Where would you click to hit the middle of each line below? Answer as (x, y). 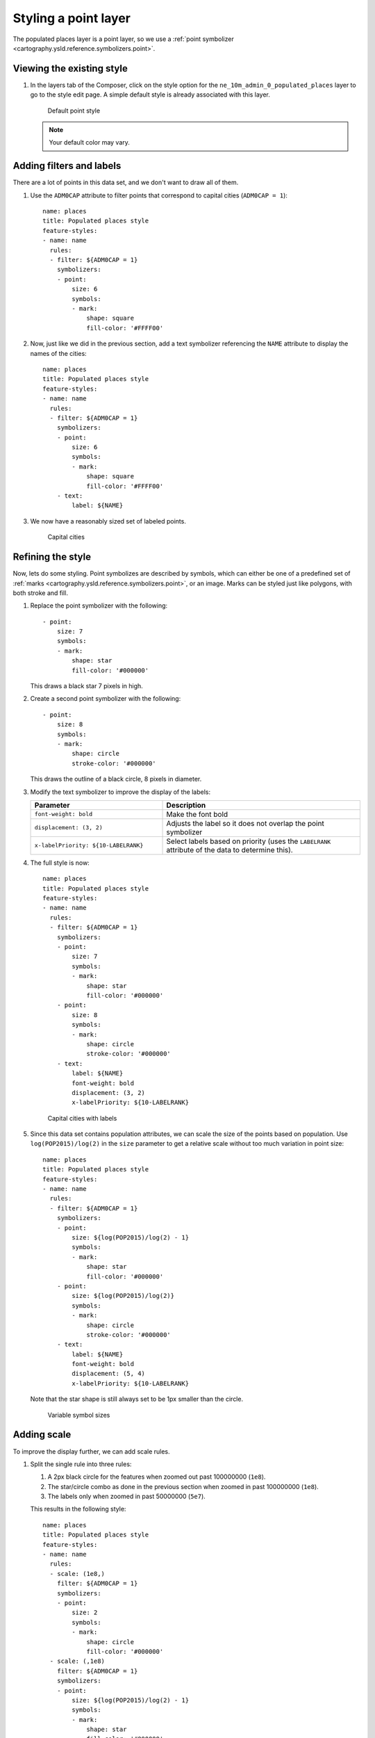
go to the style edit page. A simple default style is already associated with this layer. (150, 95)
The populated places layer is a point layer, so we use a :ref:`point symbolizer (123, 39)
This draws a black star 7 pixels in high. (87, 686)
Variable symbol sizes (79, 1415)
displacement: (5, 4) (109, 1374)
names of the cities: (58, 353)
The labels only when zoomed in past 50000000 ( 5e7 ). (127, 1496)
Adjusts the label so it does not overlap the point (245, 823)
